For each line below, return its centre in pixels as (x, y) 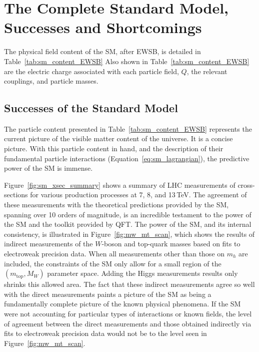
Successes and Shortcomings (103, 27)
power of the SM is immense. (48, 168)
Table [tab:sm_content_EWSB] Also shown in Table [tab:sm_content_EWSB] (127, 61)
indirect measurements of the (48, 244)
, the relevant (207, 71)
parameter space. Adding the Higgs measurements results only (142, 273)
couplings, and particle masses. (51, 81)
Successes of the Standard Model (91, 108)
